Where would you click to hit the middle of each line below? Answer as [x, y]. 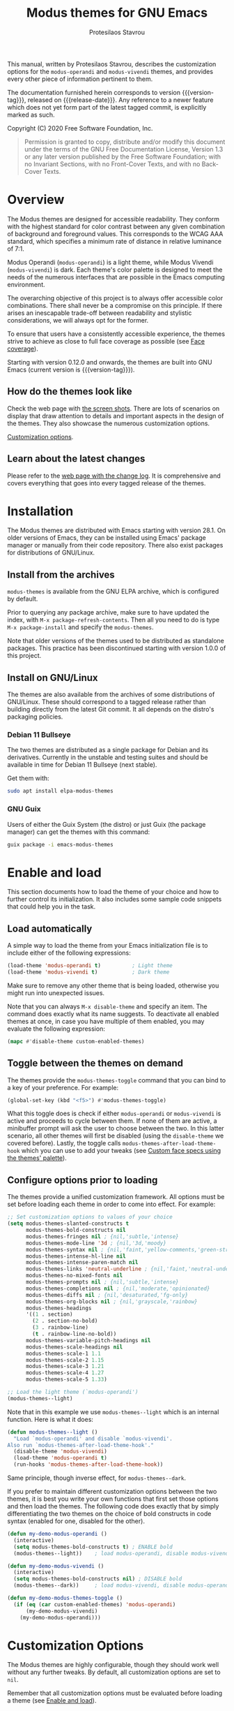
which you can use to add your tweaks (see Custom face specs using [121, 1151]
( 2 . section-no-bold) [65, 1321]
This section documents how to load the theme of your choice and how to [113, 892]
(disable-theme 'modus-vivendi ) [61, 1452]
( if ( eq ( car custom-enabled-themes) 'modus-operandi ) [95, 1604]
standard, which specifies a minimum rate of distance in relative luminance [114, 241]
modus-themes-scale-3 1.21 [65, 1367]
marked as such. [31, 115]
